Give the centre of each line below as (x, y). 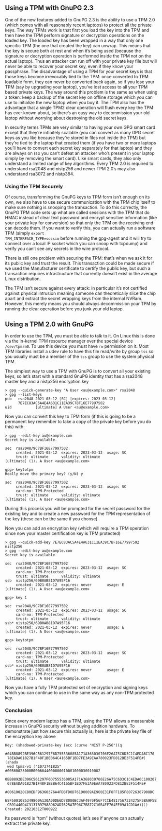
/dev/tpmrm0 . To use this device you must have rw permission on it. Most (77, 346)
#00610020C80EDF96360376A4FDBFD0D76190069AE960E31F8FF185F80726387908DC (80, 792)
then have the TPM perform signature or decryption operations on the (74, 35)
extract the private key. (28, 823)
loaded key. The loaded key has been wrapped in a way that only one (74, 40)
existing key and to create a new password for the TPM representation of (78, 513)
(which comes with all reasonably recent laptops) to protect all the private (78, 25)
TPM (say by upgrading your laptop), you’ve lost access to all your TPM (76, 87)
